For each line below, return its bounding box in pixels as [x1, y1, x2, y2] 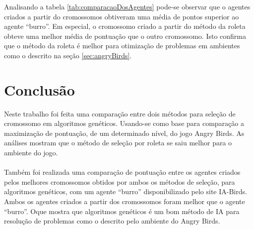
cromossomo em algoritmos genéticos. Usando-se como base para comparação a [4, 118, 244, 128]
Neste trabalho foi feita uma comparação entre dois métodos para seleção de [4, 108, 236, 118]
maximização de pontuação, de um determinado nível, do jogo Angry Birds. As [4, 127, 245, 138]
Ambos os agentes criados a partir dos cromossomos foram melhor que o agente [4, 196, 245, 207]
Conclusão [4, 79, 75, 100]
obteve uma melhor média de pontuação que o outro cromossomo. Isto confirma [4, 30, 247, 41]
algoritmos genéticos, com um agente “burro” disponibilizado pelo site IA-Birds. [4, 186, 247, 197]
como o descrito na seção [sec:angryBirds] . [4, 50, 132, 60]
